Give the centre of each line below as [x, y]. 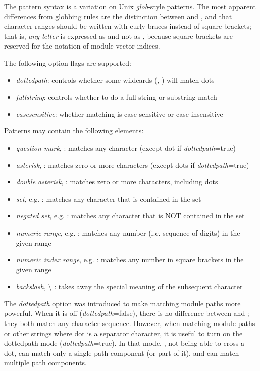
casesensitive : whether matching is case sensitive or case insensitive [119, 113]
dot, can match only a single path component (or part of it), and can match [122, 353]
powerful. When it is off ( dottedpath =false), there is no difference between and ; [127, 313]
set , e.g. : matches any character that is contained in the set [109, 198]
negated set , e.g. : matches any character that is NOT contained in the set [130, 216]
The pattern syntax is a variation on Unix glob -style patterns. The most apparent [130, 6]
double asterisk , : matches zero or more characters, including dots [117, 182]
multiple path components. [45, 363]
